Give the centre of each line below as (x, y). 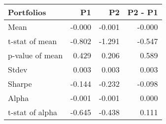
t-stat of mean (33, 41)
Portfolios (27, 12)
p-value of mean (35, 55)
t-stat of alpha (33, 112)
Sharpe (20, 84)
